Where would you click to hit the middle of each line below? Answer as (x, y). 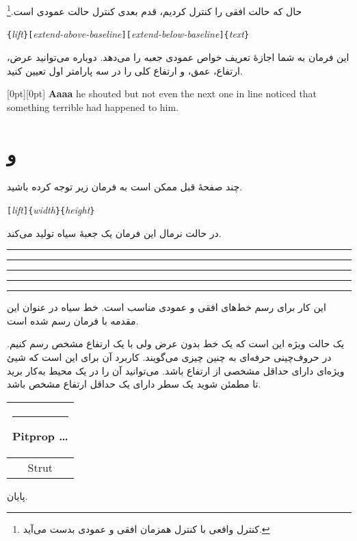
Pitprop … (40, 436)
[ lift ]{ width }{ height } (51, 210)
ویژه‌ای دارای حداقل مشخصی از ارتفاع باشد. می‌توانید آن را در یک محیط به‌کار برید (176, 370)
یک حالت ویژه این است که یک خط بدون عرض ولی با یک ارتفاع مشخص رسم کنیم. (176, 343)
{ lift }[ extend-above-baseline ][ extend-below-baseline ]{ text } (128, 34)
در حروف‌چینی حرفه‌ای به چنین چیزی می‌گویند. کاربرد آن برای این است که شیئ (169, 357)
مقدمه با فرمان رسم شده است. (73, 320)
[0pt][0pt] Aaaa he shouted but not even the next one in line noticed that (162, 93)
